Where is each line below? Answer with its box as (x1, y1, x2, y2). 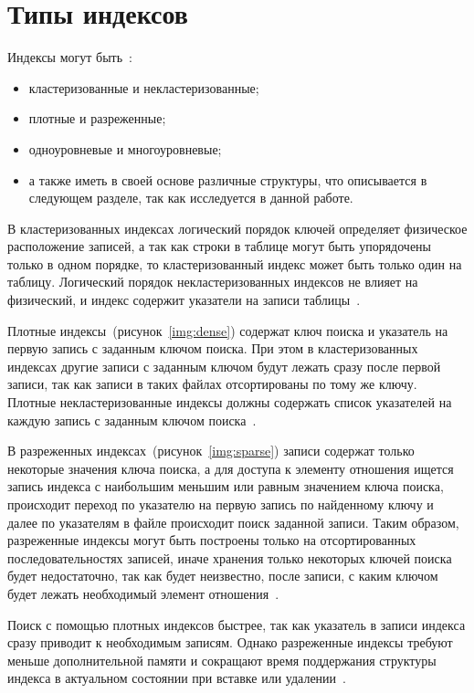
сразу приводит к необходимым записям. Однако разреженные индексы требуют (7, 633, 453, 652)
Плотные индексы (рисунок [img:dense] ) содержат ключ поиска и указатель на (7, 320, 448, 340)
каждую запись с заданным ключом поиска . (7, 410, 257, 429)
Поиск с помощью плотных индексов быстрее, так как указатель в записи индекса (7, 614, 466, 634)
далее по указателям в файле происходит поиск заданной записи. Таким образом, (7, 512, 459, 531)
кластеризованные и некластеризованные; (28, 78, 259, 97)
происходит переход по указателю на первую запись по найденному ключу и (7, 495, 434, 513)
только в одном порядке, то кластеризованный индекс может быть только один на (7, 254, 462, 273)
